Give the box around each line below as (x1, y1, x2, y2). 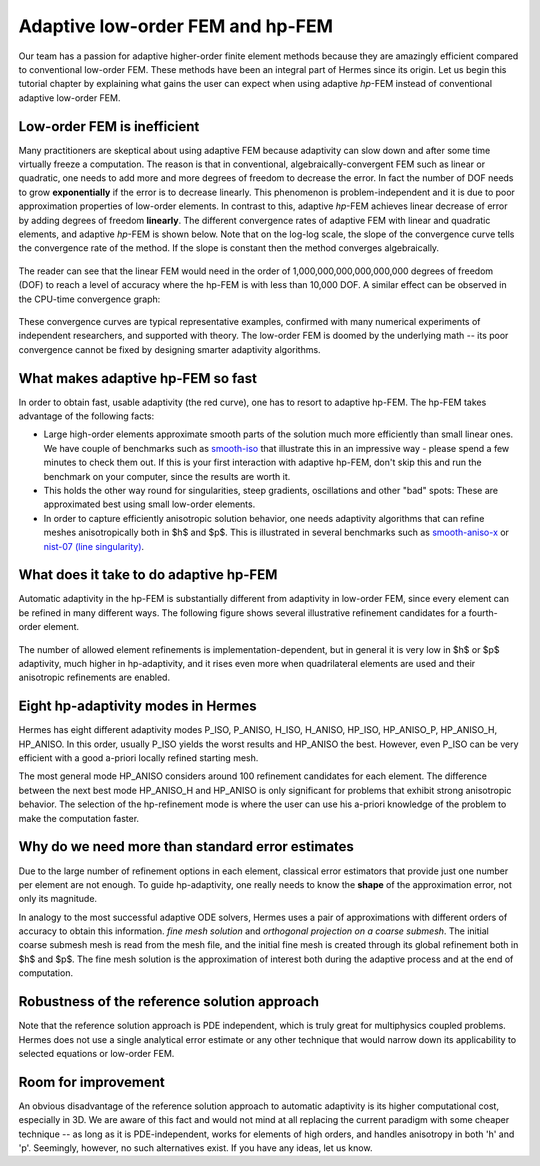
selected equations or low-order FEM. (18, 1047, 175, 1059)
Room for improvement (18, 1073, 165, 1090)
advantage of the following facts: (18, 410, 155, 422)
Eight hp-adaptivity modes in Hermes (18, 698, 257, 715)
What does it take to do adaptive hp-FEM (18, 566, 278, 584)
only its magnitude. (18, 893, 98, 905)
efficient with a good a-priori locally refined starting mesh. (18, 752, 259, 764)
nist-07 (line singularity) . (43, 540, 145, 552)
